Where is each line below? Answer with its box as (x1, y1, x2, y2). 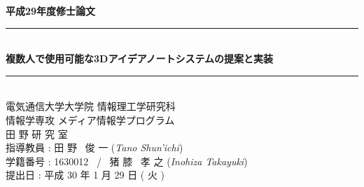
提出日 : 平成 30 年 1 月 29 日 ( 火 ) (6, 167, 165, 182)
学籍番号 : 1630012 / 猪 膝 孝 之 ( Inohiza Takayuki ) (6, 153, 248, 168)
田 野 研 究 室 (6, 126, 68, 141)
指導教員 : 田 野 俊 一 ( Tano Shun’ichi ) (6, 140, 183, 155)
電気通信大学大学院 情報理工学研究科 (6, 99, 176, 113)
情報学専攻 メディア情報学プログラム (6, 112, 175, 127)
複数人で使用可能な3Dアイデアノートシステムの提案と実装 (6, 51, 274, 66)
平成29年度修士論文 (6, 4, 96, 18)
